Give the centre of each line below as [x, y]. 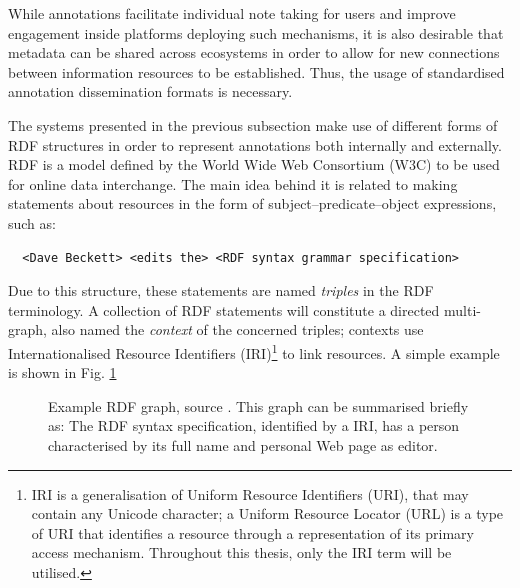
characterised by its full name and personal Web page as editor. [243, 444]
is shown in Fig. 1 [62, 372]
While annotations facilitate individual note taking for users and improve [232, 13]
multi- [462, 309]
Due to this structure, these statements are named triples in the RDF [221, 290]
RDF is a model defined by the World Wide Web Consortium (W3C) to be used [254, 164]
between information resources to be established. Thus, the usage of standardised [256, 71]
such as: [32, 222]
